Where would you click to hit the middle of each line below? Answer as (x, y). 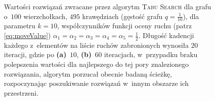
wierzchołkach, (45, 16)
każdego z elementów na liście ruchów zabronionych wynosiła (96, 45)
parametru (20, 26)
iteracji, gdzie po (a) (35, 54)
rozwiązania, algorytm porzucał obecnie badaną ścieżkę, (88, 73)
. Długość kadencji (166, 35)
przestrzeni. (21, 92)
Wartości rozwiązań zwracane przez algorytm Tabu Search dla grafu (107, 6)
